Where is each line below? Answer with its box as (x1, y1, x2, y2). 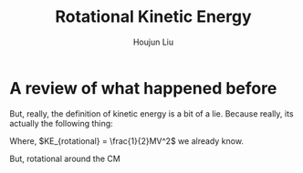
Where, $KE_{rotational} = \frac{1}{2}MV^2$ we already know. (9, 135, 245, 147)
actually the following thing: (9, 117, 114, 128)
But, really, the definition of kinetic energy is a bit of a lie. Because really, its (9, 107, 294, 119)
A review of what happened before (9, 77, 277, 98)
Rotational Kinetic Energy (54, 6, 253, 27)
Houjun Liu (132, 36, 174, 47)
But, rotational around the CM (9, 153, 120, 164)
